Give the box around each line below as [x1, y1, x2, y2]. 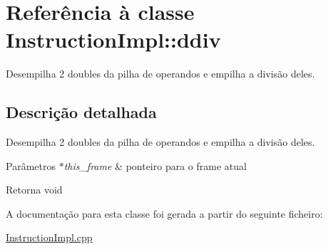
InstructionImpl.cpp [6, 230, 93, 245]
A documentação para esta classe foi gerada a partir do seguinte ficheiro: [6, 206, 323, 221]
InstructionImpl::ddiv [6, 25, 221, 54]
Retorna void [6, 182, 63, 197]
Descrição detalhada [6, 101, 157, 123]
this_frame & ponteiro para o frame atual [63, 158, 247, 173]
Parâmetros [6, 158, 56, 173]
